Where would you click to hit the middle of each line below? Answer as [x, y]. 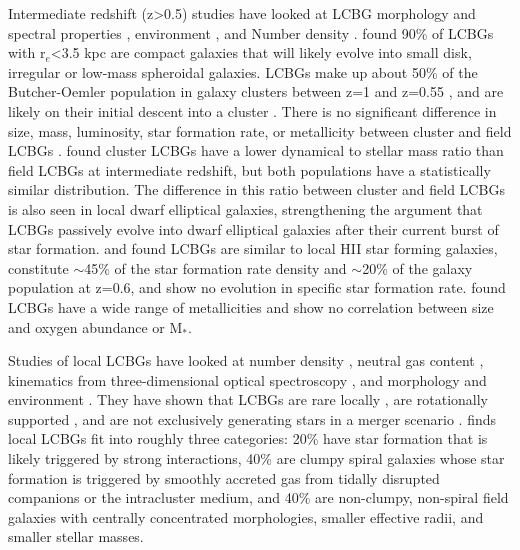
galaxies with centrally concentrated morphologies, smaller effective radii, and [246, 516]
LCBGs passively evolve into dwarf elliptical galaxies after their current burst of [253, 228]
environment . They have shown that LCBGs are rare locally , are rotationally [248, 399]
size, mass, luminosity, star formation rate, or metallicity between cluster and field [260, 130]
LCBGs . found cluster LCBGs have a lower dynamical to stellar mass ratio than [256, 150]
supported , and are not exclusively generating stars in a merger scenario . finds [252, 418]
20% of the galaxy [417, 267]
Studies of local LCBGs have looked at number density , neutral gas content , [246, 360]
